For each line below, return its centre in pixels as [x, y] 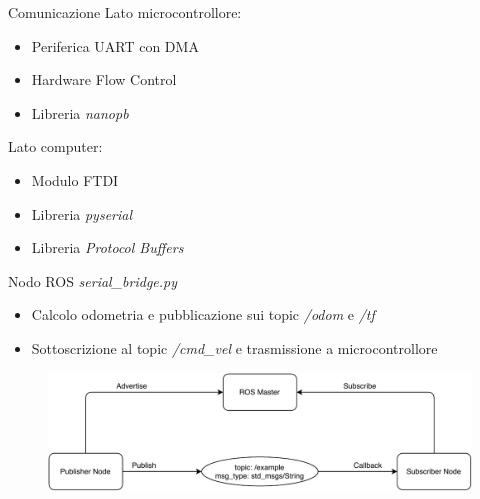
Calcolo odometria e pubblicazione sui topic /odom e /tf [203, 314]
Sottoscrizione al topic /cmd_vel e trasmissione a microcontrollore [234, 347]
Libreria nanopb [80, 112]
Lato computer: [55, 146]
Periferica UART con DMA [115, 45]
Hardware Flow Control [104, 79]
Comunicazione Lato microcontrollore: [125, 12]
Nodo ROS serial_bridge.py [93, 280]
